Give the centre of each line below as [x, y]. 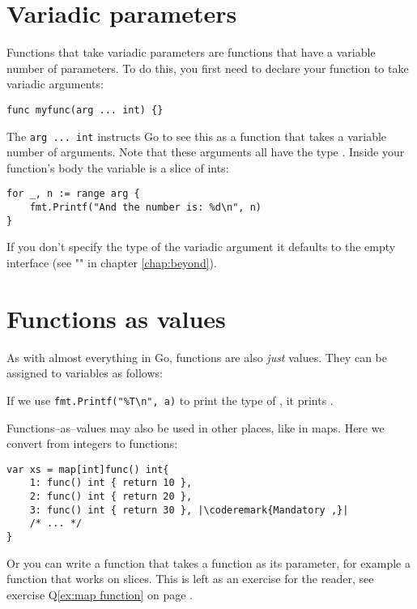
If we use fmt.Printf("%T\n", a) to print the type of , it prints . [170, 400]
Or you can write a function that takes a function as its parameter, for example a [208, 562]
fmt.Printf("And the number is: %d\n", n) [145, 208]
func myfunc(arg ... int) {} [85, 110]
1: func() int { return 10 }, [111, 483]
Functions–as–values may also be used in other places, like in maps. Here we [196, 427]
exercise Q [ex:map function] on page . [100, 594]
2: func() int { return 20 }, [111, 497]
